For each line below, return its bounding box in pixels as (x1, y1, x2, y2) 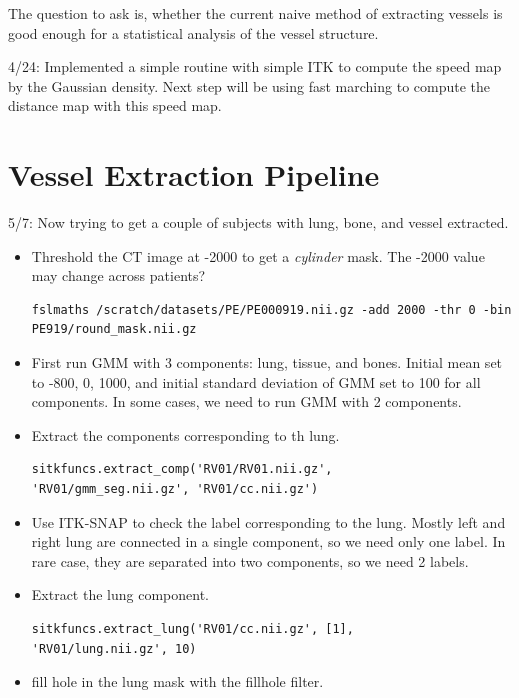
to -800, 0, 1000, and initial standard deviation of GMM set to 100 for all (31, 371, 481, 392)
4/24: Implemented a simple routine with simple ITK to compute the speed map (8, 56, 502, 77)
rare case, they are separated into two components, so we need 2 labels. (31, 550, 469, 571)
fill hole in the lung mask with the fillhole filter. (31, 671, 324, 692)
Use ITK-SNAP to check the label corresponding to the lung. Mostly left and (31, 511, 506, 532)
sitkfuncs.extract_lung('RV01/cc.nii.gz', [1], (31, 622, 354, 636)
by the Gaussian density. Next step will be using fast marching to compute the (8, 75, 491, 96)
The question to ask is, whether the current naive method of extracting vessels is (8, 3, 503, 23)
